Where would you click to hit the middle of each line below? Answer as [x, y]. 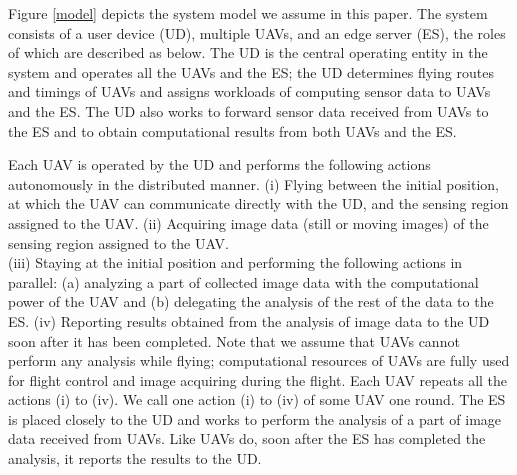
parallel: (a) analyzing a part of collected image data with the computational [243, 281]
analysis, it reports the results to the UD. [135, 458]
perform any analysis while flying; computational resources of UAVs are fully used [259, 360]
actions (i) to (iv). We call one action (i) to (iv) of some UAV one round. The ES [257, 399]
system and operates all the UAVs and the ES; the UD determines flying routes [251, 71]
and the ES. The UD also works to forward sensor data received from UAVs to [248, 110]
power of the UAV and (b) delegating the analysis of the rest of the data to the [251, 301]
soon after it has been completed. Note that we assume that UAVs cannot [234, 340]
